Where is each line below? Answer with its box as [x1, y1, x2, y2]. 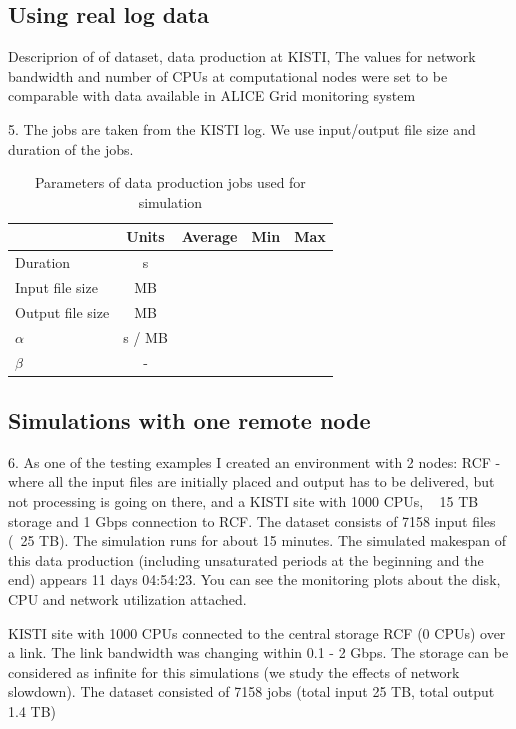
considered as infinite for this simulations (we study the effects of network [8, 661, 460, 682]
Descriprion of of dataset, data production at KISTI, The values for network [8, 46, 476, 67]
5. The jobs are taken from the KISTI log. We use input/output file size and [8, 118, 476, 139]
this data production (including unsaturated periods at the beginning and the [8, 549, 484, 570]
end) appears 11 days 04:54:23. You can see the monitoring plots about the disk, [8, 569, 501, 590]
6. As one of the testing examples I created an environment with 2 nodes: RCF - [8, 451, 501, 472]
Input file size [15, 277, 98, 298]
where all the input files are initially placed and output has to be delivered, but [8, 471, 495, 492]
